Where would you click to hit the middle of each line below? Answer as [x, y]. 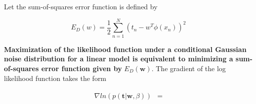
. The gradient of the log [189, 68]
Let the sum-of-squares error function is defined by [81, 6]
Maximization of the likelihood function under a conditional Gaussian [125, 49]
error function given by [82, 68]
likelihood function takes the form [55, 78]
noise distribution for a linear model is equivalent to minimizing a [119, 59]
